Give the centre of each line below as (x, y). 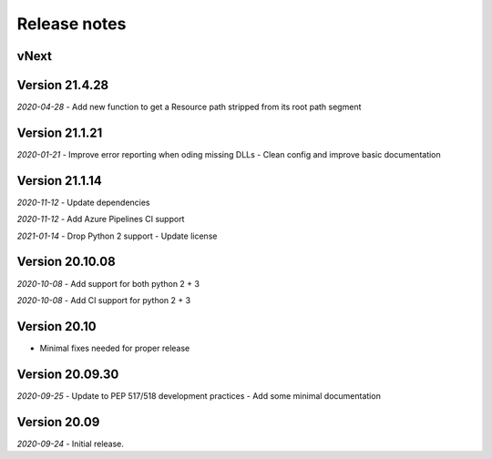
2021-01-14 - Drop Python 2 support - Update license (117, 236)
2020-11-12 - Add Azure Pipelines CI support (101, 219)
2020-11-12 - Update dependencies (83, 202)
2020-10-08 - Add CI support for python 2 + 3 (104, 300)
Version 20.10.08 (66, 262)
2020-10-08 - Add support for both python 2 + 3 (108, 283)
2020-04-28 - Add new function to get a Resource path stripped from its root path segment (189, 107)
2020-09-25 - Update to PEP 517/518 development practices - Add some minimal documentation (199, 395)
